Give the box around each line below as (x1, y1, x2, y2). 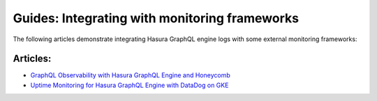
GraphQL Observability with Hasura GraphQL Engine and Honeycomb (30, 71, 230, 79)
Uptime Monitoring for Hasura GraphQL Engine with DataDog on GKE (30, 81, 229, 89)
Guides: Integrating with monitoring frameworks (13, 10, 300, 26)
